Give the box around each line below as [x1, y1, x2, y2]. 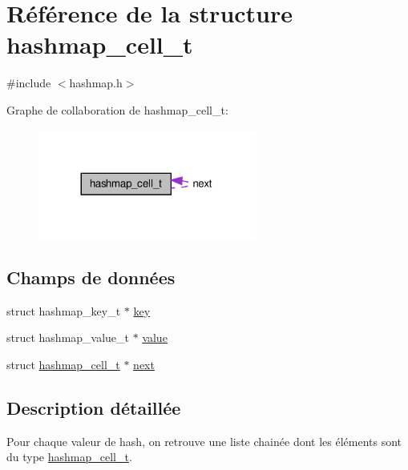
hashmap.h [69, 74, 123, 91]
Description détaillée [6, 395, 181, 420]
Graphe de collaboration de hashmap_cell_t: [6, 101, 228, 118]
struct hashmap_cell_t [6, 356, 120, 372]
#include [6, 74, 51, 91]
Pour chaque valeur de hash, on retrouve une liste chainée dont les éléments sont [6, 432, 402, 449]
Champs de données [6, 264, 176, 289]
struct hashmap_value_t [6, 329, 130, 346]
